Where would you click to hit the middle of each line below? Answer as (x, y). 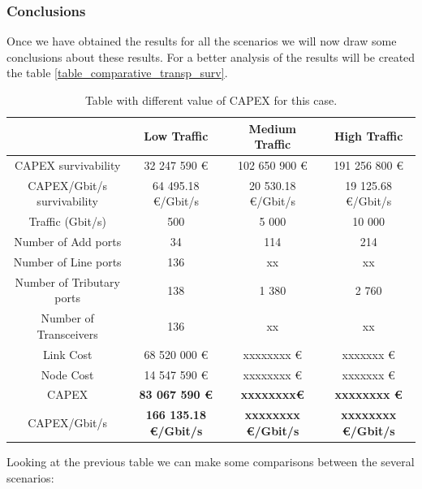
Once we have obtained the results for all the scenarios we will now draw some (202, 41)
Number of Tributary (67, 281)
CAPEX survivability (67, 165)
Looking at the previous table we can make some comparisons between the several (211, 461)
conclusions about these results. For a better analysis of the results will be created (211, 56)
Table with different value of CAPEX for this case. (211, 100)
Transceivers (67, 333)
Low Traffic (176, 136)
